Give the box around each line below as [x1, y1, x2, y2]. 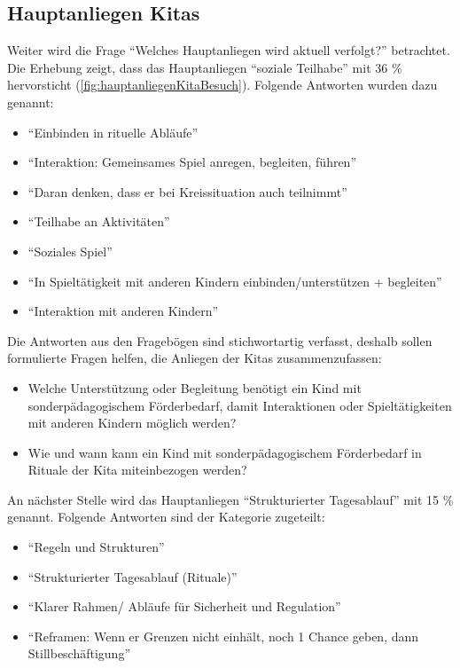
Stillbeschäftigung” [27, 644, 131, 663]
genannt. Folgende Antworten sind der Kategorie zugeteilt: [7, 507, 325, 526]
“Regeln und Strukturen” [27, 538, 165, 556]
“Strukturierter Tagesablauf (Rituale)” [27, 567, 238, 585]
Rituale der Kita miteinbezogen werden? [27, 460, 247, 479]
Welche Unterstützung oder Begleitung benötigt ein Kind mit [27, 378, 362, 397]
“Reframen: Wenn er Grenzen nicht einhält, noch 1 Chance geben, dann [27, 626, 419, 645]
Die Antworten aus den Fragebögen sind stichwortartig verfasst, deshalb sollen [7, 331, 433, 350]
